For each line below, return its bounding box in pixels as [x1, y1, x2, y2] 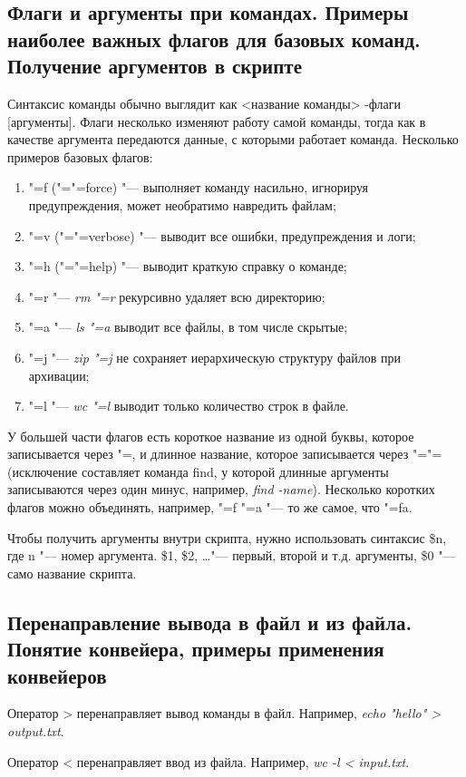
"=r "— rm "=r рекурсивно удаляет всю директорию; [28, 287, 325, 306]
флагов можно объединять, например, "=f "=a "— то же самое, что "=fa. [7, 498, 413, 517]
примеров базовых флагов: [7, 147, 153, 166]
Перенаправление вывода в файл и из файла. [7, 607, 413, 636]
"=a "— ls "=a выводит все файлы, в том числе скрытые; [28, 317, 348, 336]
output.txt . [7, 722, 64, 741]
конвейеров [7, 661, 107, 689]
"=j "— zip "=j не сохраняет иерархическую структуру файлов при [28, 347, 401, 366]
